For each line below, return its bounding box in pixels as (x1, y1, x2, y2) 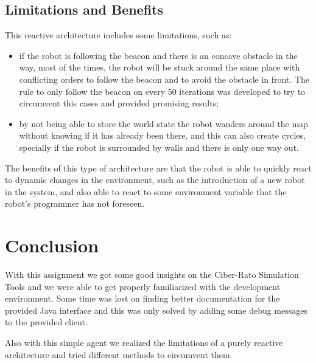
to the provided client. (5, 316, 88, 328)
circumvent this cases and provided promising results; (19, 97, 219, 109)
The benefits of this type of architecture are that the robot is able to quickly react (5, 161, 312, 174)
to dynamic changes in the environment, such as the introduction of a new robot (5, 173, 305, 186)
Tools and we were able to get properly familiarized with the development (5, 280, 281, 292)
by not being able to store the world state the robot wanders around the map (19, 117, 308, 130)
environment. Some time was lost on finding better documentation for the (5, 292, 280, 305)
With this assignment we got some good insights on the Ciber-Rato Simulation (5, 268, 299, 281)
